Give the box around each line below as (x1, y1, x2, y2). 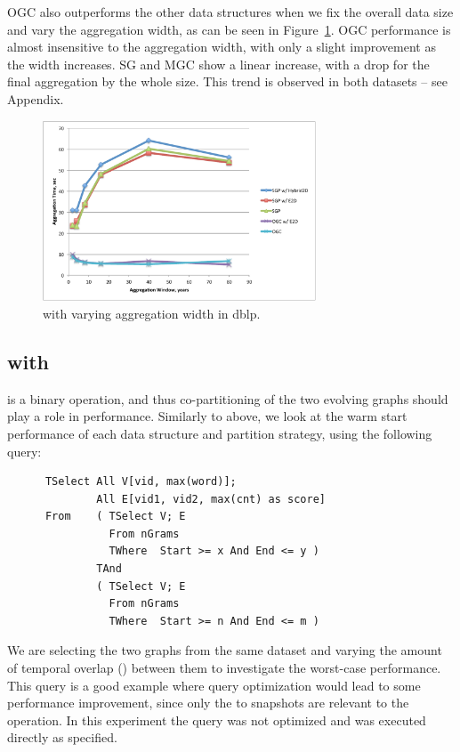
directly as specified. (7, 728, 117, 747)
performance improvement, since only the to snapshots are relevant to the (7, 693, 409, 712)
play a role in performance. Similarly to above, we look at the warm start (7, 407, 408, 425)
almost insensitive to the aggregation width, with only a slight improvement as (7, 37, 436, 56)
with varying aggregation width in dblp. (43, 303, 261, 322)
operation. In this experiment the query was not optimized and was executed (7, 710, 426, 729)
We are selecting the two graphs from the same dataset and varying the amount (7, 641, 442, 659)
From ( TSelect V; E (44, 510, 186, 523)
